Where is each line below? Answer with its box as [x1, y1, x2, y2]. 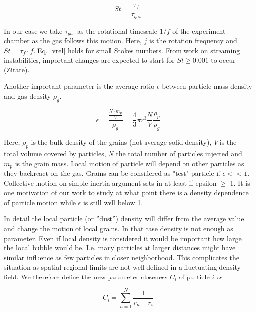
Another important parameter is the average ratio [4, 81, 155, 91]
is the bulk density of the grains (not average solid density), [31, 137, 212, 147]
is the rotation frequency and [149, 35, 237, 45]
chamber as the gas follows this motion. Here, [4, 35, 142, 45]
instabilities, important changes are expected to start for [4, 55, 175, 65]
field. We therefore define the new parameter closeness [4, 271, 168, 281]
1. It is [230, 177, 250, 188]
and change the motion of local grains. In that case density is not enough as [4, 223, 233, 233]
